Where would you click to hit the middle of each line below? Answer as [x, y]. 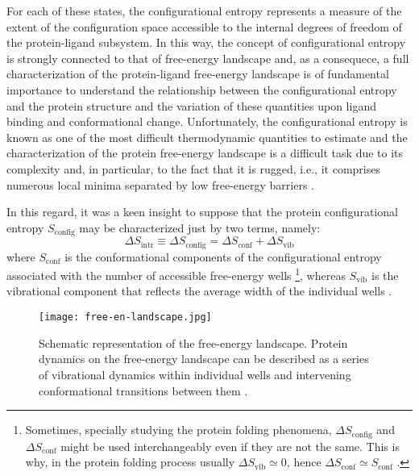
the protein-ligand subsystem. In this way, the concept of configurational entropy [206, 42]
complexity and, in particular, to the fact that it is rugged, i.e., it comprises [193, 168]
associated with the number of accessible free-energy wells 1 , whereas [176, 274]
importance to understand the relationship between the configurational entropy [202, 89]
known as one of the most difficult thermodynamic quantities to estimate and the [207, 137]
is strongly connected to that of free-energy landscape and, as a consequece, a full [208, 58]
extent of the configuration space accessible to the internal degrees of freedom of [204, 26]
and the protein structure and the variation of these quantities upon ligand [191, 105]
